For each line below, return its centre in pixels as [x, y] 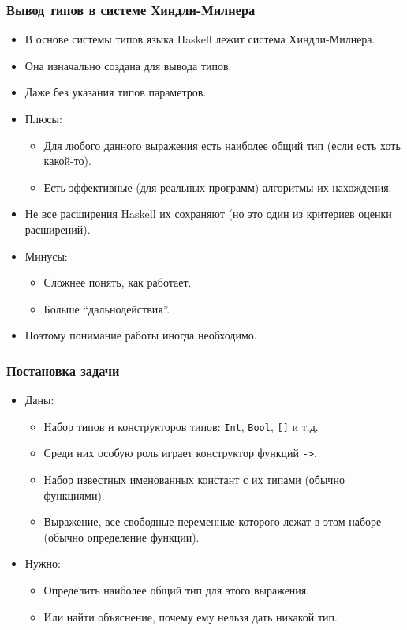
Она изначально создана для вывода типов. [128, 65]
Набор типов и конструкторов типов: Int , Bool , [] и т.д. [181, 426]
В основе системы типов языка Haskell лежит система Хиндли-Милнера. [200, 39]
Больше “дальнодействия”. [107, 308]
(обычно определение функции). [121, 536]
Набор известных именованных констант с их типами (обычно [194, 480]
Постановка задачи [63, 370]
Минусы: [46, 255]
